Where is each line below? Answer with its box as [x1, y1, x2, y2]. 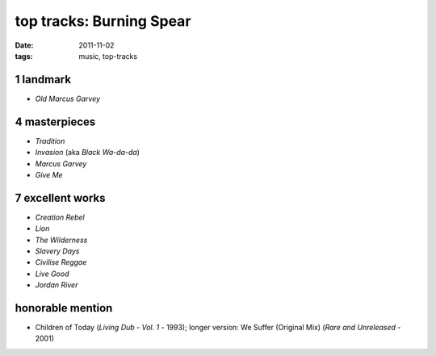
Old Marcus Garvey [35, 94, 101, 103]
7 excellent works [15, 191, 106, 205]
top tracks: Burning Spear [15, 12, 191, 30]
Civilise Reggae [35, 258, 87, 267]
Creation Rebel [35, 212, 85, 222]
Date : [15, 40, 34, 50]
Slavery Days [35, 246, 80, 256]
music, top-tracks [78, 51, 137, 61]
